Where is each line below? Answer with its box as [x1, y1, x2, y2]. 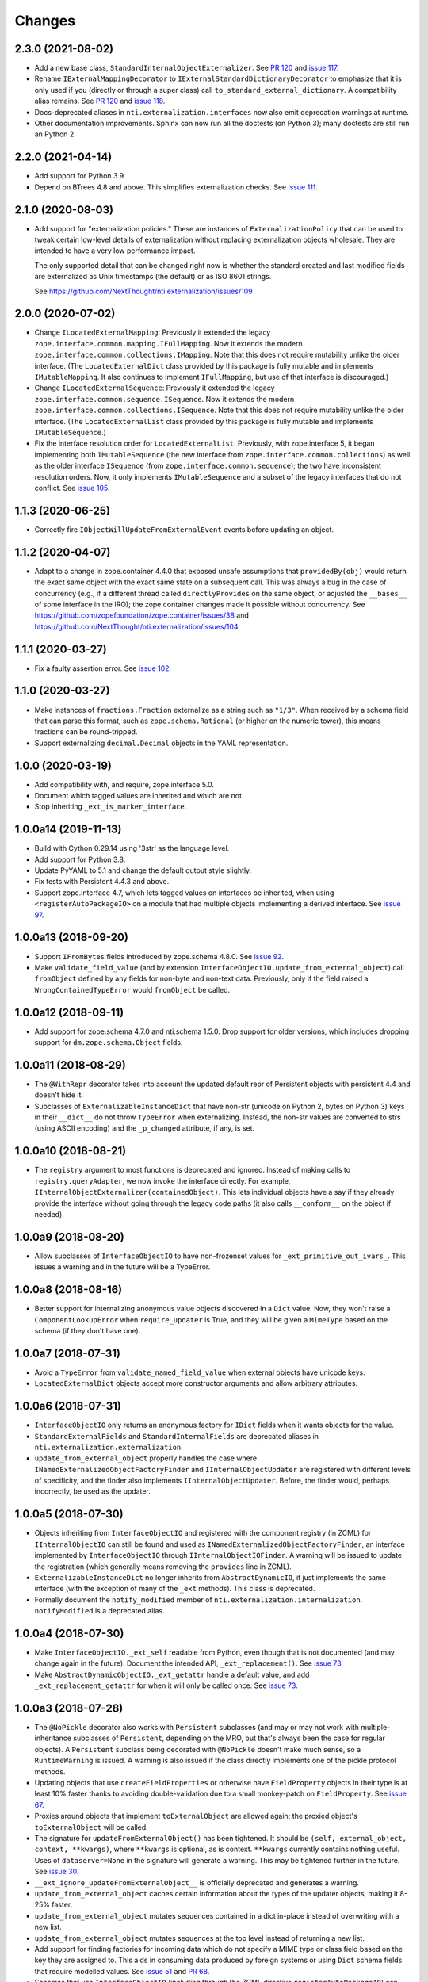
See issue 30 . [34, 1867, 79, 1877]
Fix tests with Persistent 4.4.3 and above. [34, 877, 170, 886]
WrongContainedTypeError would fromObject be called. [34, 985, 231, 994]
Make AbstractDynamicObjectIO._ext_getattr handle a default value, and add [34, 1670, 310, 1679]
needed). [34, 1209, 65, 1219]
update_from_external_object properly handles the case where [34, 1453, 258, 1463]
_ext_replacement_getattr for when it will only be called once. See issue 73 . [34, 1681, 298, 1690]
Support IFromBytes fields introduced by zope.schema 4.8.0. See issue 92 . [34, 951, 285, 961]
